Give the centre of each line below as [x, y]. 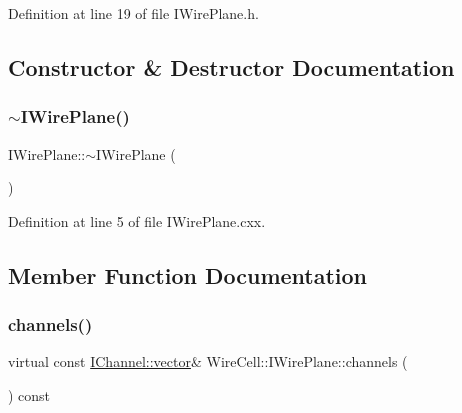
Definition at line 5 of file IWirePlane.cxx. [137, 220]
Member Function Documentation [188, 274]
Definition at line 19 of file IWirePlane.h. [133, 13]
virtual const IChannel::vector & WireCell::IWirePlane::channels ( [208, 361]
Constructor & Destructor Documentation [231, 66]
